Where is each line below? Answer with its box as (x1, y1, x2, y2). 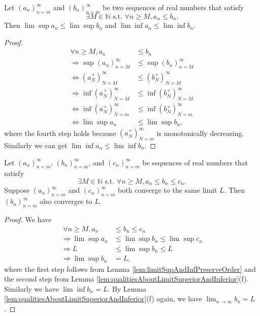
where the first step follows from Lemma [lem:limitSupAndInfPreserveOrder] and (4, 263, 256, 274)
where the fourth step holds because (4, 127, 116, 138)
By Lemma (112, 283, 147, 294)
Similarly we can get (4, 140, 68, 151)
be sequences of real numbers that (142, 157, 248, 167)
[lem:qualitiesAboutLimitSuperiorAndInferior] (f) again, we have (4, 293, 202, 304)
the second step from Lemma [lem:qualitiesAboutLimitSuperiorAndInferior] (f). (4, 273, 249, 284)
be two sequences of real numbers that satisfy (103, 2, 244, 12)
